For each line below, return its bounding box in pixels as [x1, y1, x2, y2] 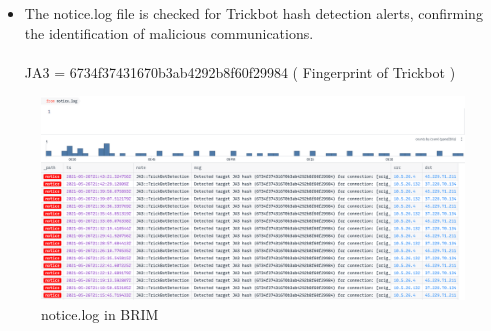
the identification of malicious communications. [24, 22, 314, 43]
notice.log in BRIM [41, 303, 159, 324]
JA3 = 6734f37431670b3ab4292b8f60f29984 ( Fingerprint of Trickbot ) [24, 61, 456, 82]
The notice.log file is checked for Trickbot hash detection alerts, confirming [24, 3, 483, 23]
